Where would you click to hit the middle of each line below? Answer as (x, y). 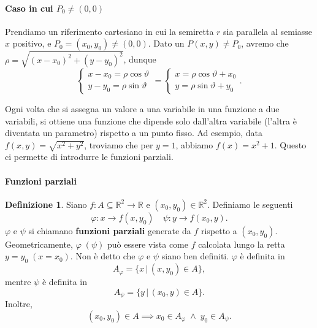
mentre (18, 282)
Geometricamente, (39, 244)
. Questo (290, 144)
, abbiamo (194, 144)
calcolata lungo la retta (242, 244)
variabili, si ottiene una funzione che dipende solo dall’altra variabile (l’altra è (151, 120)
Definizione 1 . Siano (46, 204)
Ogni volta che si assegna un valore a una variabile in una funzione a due (142, 108)
